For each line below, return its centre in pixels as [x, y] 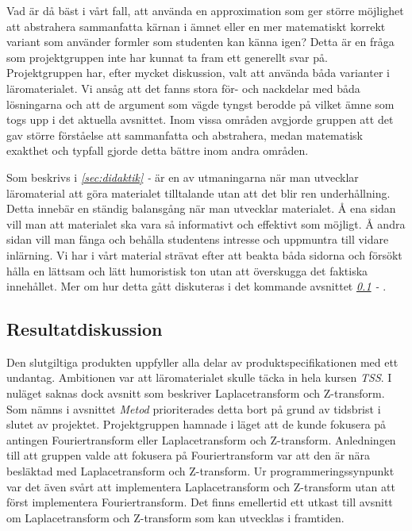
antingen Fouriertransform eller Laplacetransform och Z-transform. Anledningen [201, 439]
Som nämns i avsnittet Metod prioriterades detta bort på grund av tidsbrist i [194, 408]
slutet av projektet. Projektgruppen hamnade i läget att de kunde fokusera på [196, 424]
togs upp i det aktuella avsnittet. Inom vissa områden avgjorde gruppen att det [200, 119]
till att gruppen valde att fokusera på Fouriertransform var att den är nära [189, 455]
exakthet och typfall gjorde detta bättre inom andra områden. [158, 150]
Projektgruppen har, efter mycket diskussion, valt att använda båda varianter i [198, 73]
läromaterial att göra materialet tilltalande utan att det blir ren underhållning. [198, 192]
